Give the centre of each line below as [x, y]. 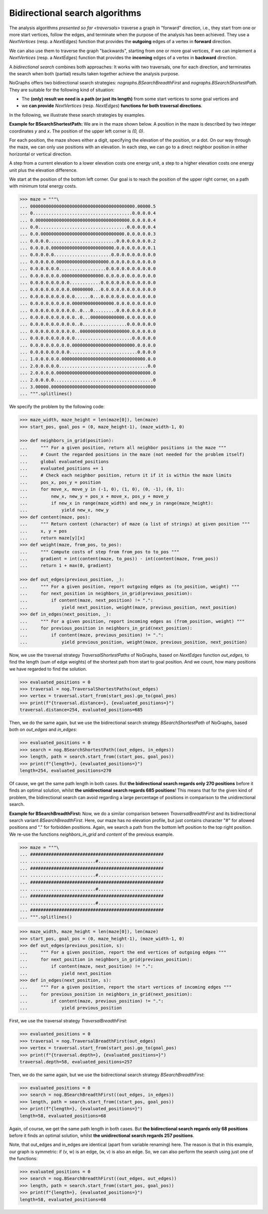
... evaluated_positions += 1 [62, 468]
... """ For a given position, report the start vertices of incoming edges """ [126, 987]
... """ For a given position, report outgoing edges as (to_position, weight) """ [130, 586]
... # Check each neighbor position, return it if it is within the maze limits [126, 475]
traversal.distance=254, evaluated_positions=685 [81, 710]
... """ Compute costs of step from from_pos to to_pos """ [100, 552]
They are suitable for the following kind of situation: [62, 90]
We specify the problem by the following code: [57, 406]
